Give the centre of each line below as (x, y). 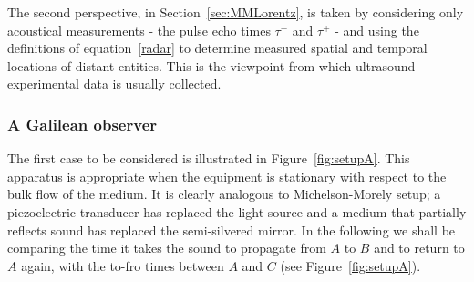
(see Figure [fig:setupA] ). (350, 265)
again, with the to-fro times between (123, 265)
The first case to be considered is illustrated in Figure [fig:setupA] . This (209, 158)
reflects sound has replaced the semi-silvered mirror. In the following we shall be (232, 230)
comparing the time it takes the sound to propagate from (167, 248)
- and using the (377, 30)
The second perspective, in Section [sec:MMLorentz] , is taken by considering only (236, 12)
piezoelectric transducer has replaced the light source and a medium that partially (237, 211)
